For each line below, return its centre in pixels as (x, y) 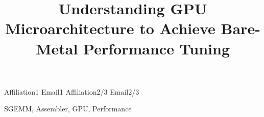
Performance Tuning (157, 48)
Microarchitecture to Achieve (110, 28)
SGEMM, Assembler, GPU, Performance (68, 109)
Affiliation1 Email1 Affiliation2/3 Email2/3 (72, 91)
